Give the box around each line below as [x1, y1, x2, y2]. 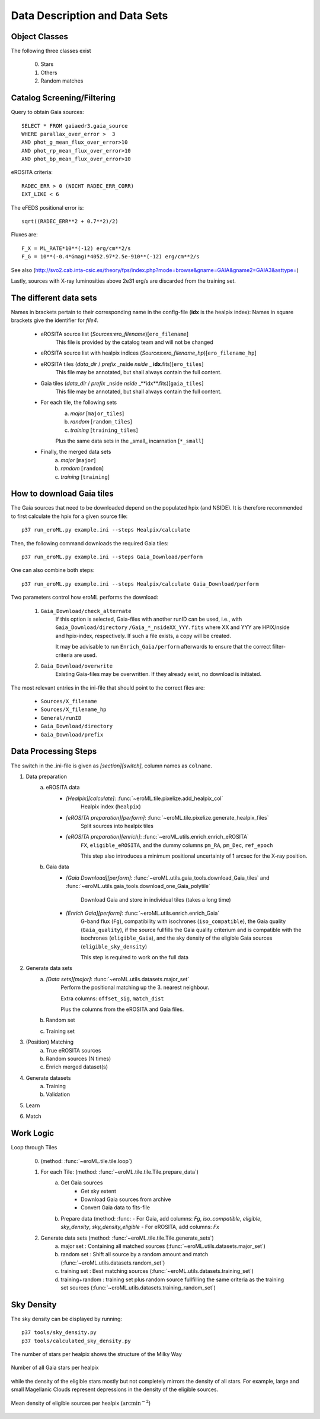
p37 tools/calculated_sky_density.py [21, 1337, 132, 1344]
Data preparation [25, 773, 68, 780]
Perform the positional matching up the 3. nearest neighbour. [60, 984, 210, 991]
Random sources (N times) [46, 1055, 111, 1062]
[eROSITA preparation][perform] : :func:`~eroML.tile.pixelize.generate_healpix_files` [66, 814, 269, 821]
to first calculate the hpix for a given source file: [11, 513, 128, 520]
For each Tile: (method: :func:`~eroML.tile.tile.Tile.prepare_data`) [40, 1168, 199, 1175]
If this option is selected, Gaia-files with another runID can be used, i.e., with [55, 615, 242, 622]
